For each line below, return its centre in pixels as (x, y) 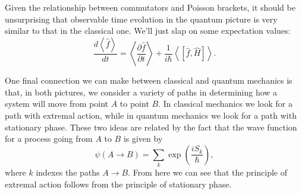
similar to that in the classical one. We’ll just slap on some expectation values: (148, 31)
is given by (143, 139)
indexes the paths (68, 172)
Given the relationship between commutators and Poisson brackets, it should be (150, 7)
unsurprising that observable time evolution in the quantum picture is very (141, 19)
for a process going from (49, 139)
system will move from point (57, 104)
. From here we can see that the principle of (208, 172)
